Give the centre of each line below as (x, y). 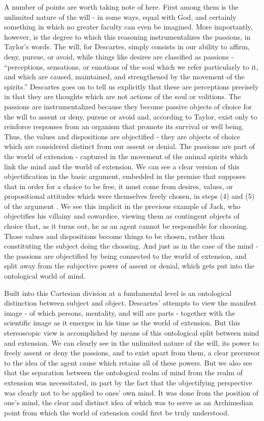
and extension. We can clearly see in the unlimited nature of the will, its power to (132, 342)
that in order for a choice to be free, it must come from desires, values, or (119, 186)
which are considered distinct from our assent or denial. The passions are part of (130, 146)
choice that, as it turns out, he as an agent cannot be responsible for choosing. (126, 226)
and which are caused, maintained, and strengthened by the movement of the (124, 77)
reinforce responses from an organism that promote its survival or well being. (124, 126)
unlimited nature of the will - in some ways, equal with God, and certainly (120, 17)
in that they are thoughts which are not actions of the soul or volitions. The (123, 96)
